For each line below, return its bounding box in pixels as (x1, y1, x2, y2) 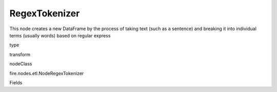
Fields (9, 79, 23, 85)
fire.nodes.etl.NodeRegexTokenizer (9, 70, 84, 76)
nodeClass (9, 61, 32, 67)
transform (9, 51, 31, 57)
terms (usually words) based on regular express (9, 32, 111, 38)
